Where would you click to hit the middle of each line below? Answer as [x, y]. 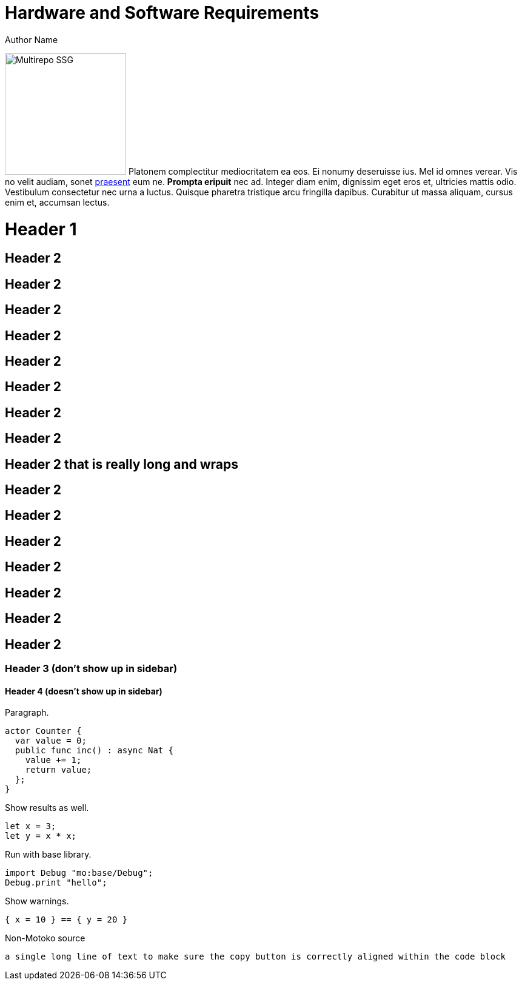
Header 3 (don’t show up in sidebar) [91, 668]
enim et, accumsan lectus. [57, 202]
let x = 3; [31, 826]
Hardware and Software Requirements [162, 13]
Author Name [32, 39]
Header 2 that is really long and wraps [122, 464]
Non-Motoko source [45, 938]
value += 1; [53, 760]
